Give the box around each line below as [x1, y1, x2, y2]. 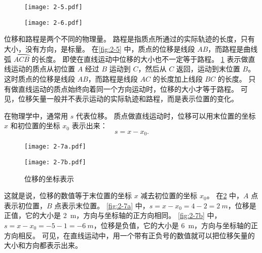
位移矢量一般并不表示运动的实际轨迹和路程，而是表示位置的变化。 [18, 93, 238, 104]
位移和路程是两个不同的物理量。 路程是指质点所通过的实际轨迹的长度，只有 [4, 33, 255, 44]
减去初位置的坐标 [140, 190, 198, 201]
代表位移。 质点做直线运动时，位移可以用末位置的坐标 [76, 110, 256, 121]
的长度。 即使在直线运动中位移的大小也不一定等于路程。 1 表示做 [31, 53, 248, 64]
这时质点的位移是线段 [4, 73, 75, 84]
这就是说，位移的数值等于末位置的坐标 [4, 190, 132, 201]
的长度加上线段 [153, 73, 203, 84]
